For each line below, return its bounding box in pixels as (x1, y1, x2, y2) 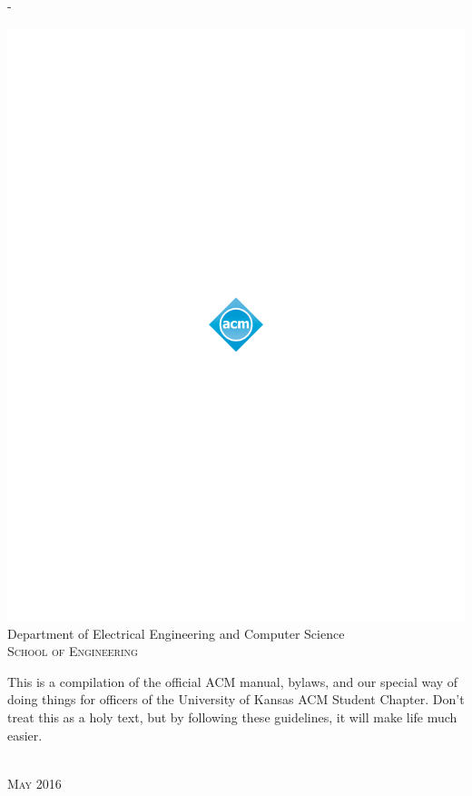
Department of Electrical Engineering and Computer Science (7, 623, 345, 642)
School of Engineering (7, 642, 138, 661)
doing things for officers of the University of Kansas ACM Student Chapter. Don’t (7, 690, 465, 709)
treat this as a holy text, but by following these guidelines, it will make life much (7, 708, 457, 727)
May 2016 (7, 773, 62, 792)
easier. (7, 725, 43, 744)
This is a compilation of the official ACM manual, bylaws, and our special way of (7, 672, 458, 691)
